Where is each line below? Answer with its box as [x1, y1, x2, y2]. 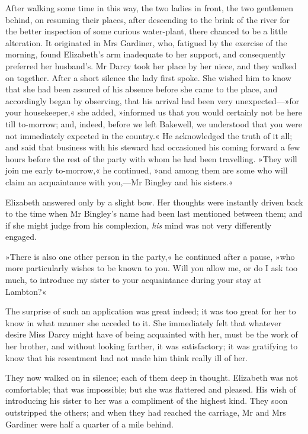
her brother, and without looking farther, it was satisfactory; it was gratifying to [5, 340, 298, 352]
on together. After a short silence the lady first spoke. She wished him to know [5, 71, 291, 83]
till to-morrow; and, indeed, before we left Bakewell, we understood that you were [5, 117, 302, 130]
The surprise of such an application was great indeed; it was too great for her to [5, 305, 296, 317]
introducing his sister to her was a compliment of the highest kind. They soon [5, 394, 288, 407]
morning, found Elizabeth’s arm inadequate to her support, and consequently [5, 48, 286, 60]
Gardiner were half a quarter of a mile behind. [5, 417, 174, 430]
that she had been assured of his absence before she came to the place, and [5, 83, 278, 95]
